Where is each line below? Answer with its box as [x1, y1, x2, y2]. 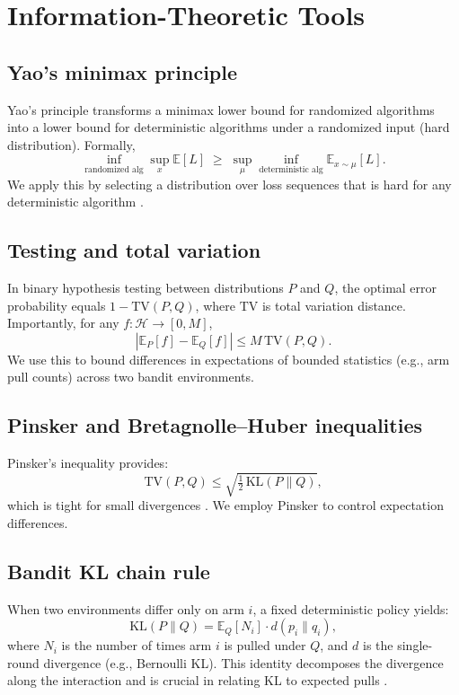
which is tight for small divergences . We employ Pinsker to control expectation [7, 496, 444, 515]
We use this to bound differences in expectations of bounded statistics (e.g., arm [7, 349, 450, 368]
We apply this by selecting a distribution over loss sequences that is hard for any [7, 174, 452, 193]
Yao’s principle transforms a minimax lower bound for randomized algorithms [7, 100, 435, 119]
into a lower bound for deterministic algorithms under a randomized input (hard [7, 118, 450, 136]
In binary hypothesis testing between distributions [7, 277, 284, 296]
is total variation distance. [261, 295, 406, 314]
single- [397, 636, 433, 655]
